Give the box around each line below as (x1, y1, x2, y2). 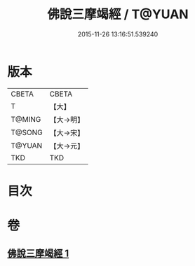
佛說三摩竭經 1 (7, 248, 69, 260)
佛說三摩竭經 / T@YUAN (47, 6, 189, 22)
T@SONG (11, 127, 43, 137)
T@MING (11, 114, 41, 124)
